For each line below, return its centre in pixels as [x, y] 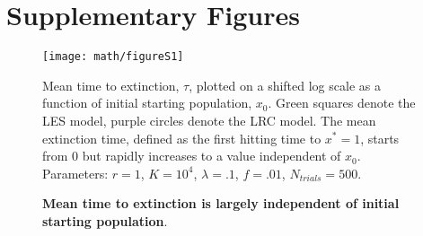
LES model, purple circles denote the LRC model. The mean [209, 120]
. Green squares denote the [342, 103]
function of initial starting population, [147, 103]
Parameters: [75, 173]
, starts [380, 138]
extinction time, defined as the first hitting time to [182, 138]
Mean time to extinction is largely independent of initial [221, 203]
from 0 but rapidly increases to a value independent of [192, 156]
